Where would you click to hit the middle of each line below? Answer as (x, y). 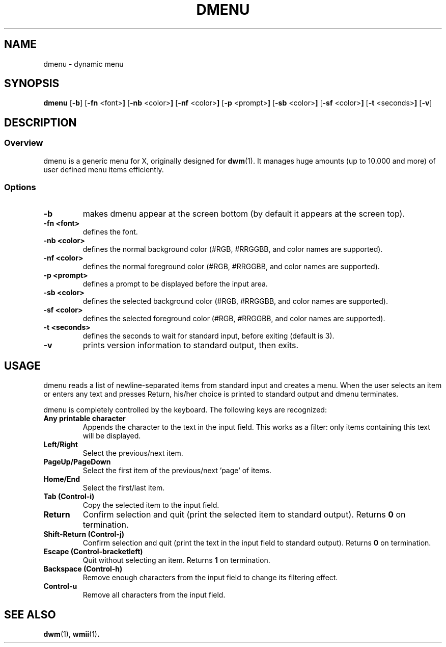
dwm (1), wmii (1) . (72, 634)
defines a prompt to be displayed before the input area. (175, 284)
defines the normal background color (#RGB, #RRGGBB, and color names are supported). (233, 249)
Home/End (62, 479)
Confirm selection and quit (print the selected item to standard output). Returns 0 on (244, 515)
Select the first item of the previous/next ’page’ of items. (177, 471)
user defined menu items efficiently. (104, 169)
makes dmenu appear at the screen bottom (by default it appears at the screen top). (244, 214)
